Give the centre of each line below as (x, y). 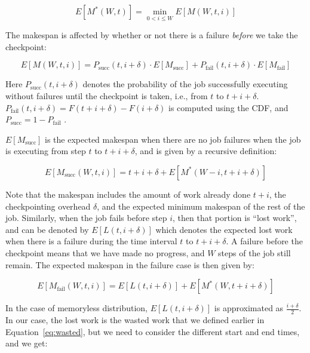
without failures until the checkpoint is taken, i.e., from (107, 96)
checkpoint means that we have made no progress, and (105, 252)
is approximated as (249, 308)
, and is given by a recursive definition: (206, 151)
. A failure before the (264, 241)
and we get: (27, 343)
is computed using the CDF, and (228, 107)
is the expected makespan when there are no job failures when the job (173, 139)
